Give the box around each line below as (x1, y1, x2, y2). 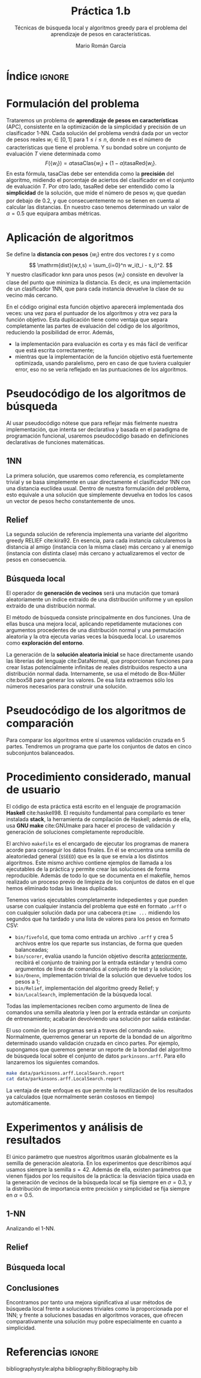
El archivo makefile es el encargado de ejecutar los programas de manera (6, 840, 189, 847)
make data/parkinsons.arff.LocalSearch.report (6, 1070, 125, 1077)
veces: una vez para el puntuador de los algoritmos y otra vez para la (6, 309, 178, 316)
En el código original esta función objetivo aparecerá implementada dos (6, 303, 184, 310)
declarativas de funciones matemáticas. (6, 438, 105, 445)
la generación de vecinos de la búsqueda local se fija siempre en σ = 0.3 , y (6, 1178, 192, 1186)
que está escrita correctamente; (14, 346, 95, 354)
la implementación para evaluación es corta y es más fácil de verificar (14, 340, 188, 348)
